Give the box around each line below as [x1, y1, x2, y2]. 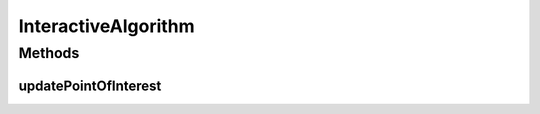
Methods [18, 44, 80, 62]
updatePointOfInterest [18, 77, 162, 94]
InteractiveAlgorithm [18, 15, 195, 37]
